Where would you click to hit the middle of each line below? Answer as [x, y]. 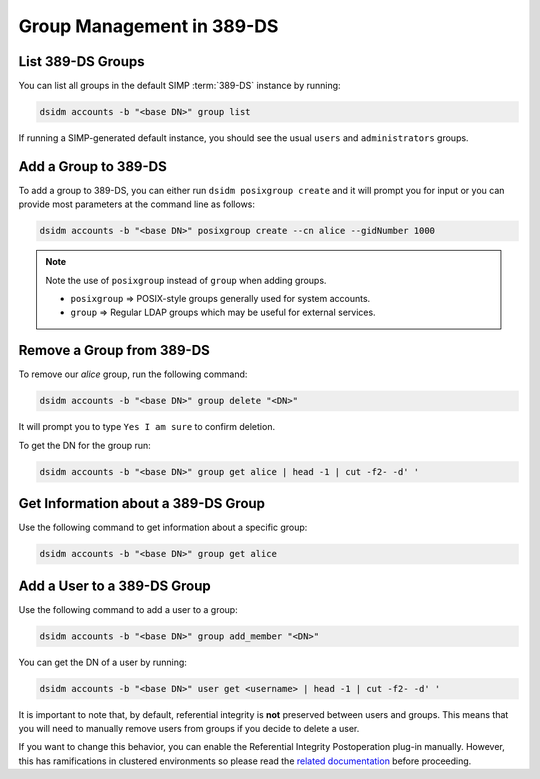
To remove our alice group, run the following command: [133, 374]
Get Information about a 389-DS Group [141, 503]
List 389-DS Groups [81, 61]
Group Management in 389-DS [148, 26]
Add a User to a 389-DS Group [115, 585]
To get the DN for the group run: [85, 445]
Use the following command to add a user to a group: [128, 609]
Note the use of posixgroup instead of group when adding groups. [186, 280]
